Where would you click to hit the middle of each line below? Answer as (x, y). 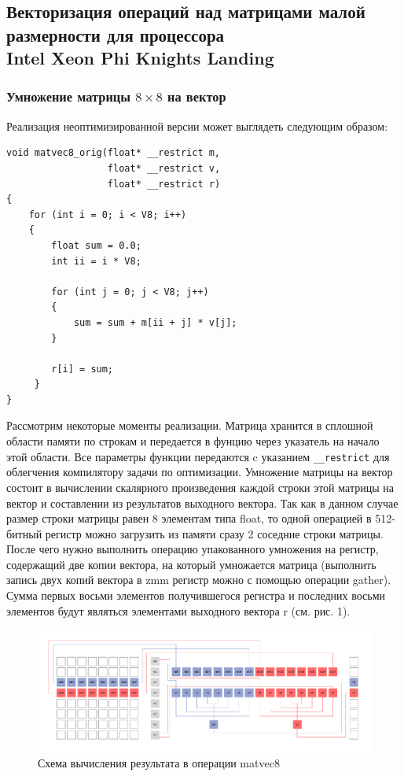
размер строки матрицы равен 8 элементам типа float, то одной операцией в (189, 518)
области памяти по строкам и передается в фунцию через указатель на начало (193, 441)
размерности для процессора (116, 34)
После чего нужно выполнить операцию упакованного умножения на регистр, (193, 549)
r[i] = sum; (83, 369)
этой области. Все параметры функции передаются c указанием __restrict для (198, 456)
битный (24, 533)
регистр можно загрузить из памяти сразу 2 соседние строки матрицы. (214, 533)
